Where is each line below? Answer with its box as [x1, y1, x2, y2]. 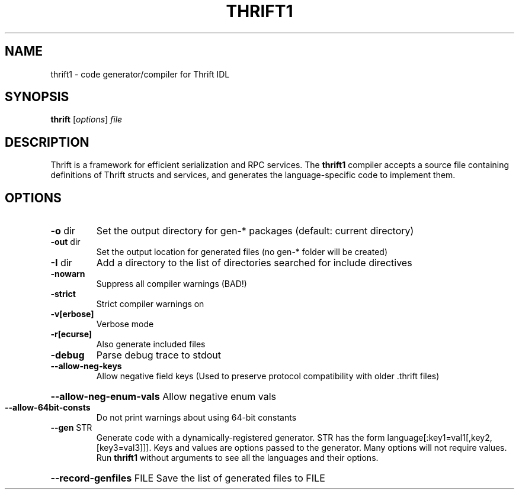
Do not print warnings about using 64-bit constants [96, 412, 297, 423]
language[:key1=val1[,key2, [387, 432, 492, 443]
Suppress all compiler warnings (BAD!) [96, 279, 247, 289]
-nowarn [50, 269, 85, 279]
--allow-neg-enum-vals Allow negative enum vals [50, 390, 277, 403]
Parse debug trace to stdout [96, 349, 221, 361]
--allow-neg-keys [50, 361, 122, 372]
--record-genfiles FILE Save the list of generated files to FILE [50, 472, 325, 485]
